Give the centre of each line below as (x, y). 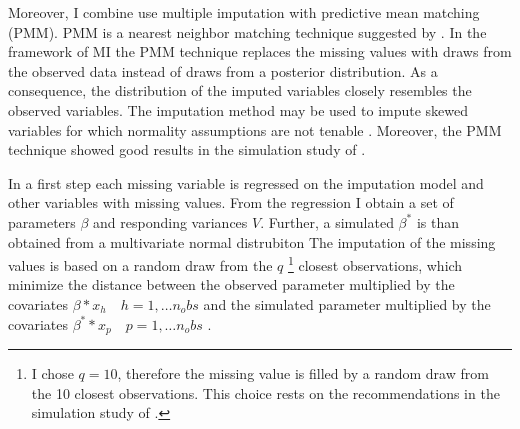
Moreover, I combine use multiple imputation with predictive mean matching (244, 12)
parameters (42, 221)
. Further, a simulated (327, 221)
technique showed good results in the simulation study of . (187, 149)
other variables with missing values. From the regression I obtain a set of (231, 202)
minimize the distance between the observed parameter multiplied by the (231, 284)
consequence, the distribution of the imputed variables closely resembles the (240, 90)
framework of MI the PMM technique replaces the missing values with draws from (260, 51)
